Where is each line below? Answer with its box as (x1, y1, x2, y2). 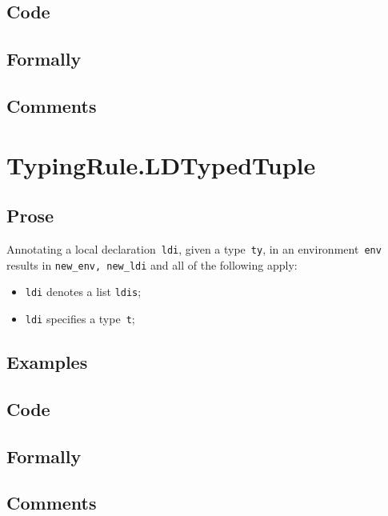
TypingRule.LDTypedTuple (6, 148, 316, 181)
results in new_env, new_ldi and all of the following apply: (6, 256, 298, 273)
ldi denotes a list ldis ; (25, 283, 142, 300)
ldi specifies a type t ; (25, 310, 135, 326)
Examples (6, 349, 88, 374)
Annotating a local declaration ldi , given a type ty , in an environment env (6, 240, 382, 257)
